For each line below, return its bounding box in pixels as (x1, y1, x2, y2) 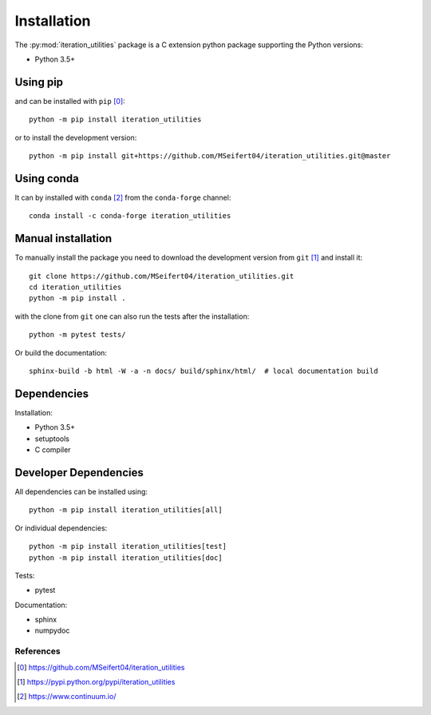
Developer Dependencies (14, 466, 144, 479)
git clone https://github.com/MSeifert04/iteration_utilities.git (29, 272, 295, 280)
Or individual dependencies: (14, 523, 108, 533)
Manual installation (14, 232, 113, 245)
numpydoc (34, 626, 70, 635)
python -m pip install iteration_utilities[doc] (29, 553, 223, 562)
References (14, 645, 61, 657)
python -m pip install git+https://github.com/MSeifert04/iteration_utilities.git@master (29, 152, 391, 161)
